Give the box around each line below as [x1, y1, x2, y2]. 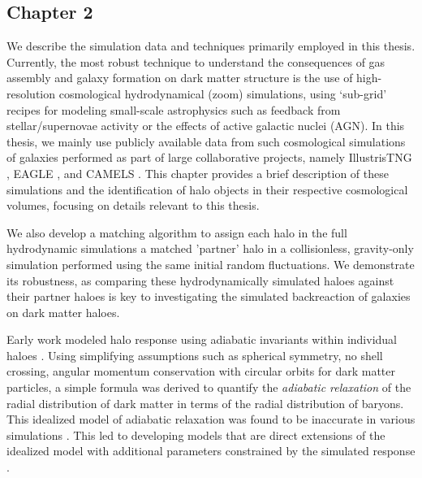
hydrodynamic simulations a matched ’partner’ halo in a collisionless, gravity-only [6, 240, 414, 257]
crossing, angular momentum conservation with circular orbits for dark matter [6, 363, 396, 380]
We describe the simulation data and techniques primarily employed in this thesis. [6, 37, 416, 54]
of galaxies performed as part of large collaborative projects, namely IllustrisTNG [6, 149, 412, 166]
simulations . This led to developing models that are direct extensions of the [6, 426, 385, 443]
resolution [6, 85, 56, 102]
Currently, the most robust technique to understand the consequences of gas [6, 53, 385, 70]
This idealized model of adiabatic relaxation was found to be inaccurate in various [6, 411, 416, 428]
